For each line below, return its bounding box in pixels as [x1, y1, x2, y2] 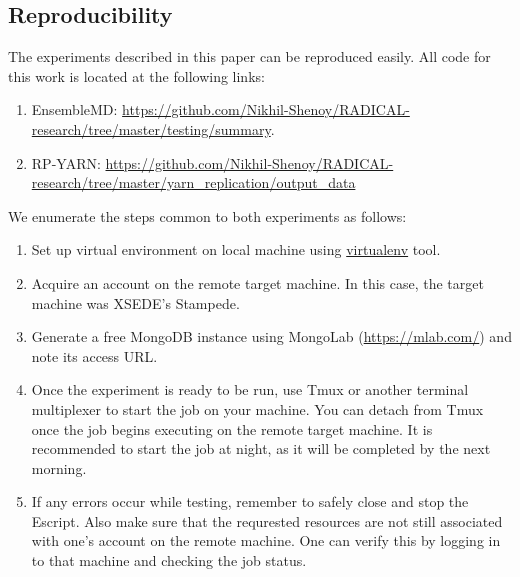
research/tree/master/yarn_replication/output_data [31, 172, 356, 193]
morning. [31, 457, 87, 478]
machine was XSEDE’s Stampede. [31, 292, 240, 313]
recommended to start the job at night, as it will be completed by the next [31, 438, 491, 459]
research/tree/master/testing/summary [31, 118, 271, 139]
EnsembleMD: [31, 99, 118, 120]
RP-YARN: [31, 152, 101, 173]
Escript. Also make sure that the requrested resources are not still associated [31, 510, 503, 531]
